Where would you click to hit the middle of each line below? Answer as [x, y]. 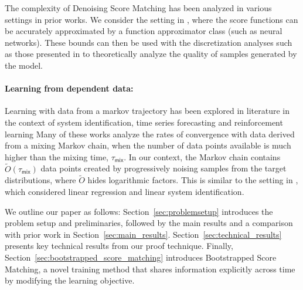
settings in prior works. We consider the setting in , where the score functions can [151, 19]
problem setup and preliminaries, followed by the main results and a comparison [149, 223]
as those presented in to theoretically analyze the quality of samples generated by [151, 54]
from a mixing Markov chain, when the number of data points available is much [148, 145]
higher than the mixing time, [57, 156]
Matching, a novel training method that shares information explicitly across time [150, 269]
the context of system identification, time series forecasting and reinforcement [144, 122]
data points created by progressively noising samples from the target [164, 168]
